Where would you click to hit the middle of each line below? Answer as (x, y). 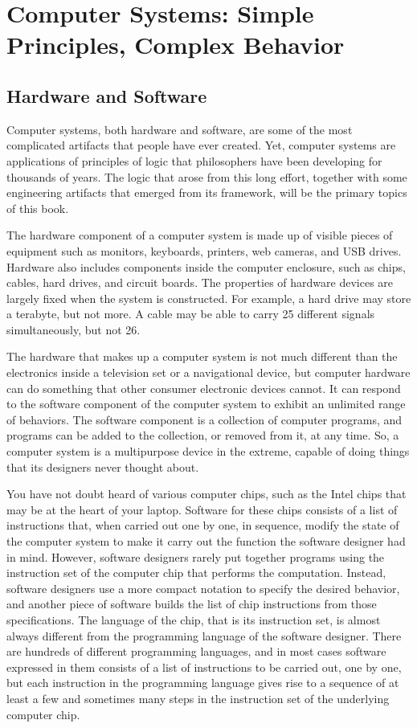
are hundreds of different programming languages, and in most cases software (196, 651)
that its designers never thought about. (103, 466)
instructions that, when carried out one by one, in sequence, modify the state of (203, 525)
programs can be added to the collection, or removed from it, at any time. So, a (203, 435)
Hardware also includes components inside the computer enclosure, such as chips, (206, 266)
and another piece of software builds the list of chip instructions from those (192, 604)
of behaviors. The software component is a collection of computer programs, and (204, 419)
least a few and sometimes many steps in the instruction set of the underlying (198, 698)
